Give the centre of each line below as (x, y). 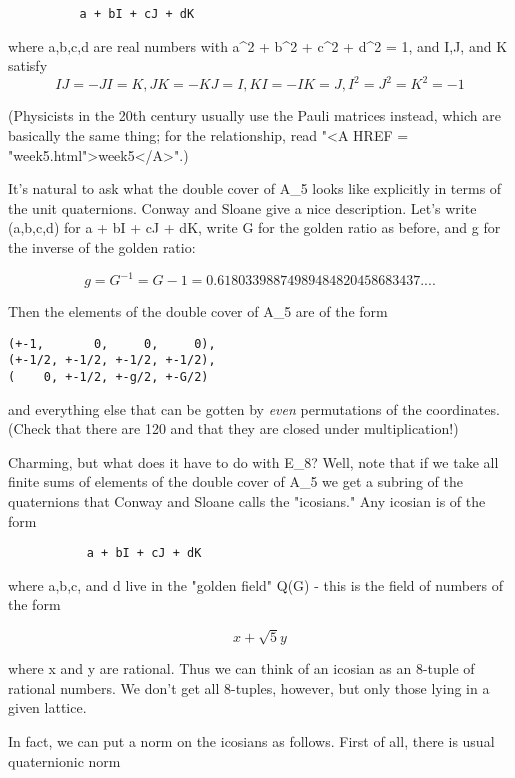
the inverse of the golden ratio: (102, 246)
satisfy (28, 65)
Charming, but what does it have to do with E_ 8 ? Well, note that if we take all (253, 461)
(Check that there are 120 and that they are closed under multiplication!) (233, 428)
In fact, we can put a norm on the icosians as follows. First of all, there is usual (251, 740)
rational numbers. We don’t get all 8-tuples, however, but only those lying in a (249, 687)
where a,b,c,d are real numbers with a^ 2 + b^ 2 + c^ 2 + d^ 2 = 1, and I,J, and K (258, 45)
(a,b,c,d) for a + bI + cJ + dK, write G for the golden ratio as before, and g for (254, 227)
